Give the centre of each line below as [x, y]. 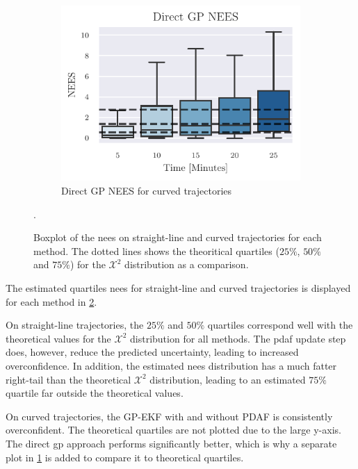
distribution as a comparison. [187, 264]
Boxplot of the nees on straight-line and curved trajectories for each [178, 237]
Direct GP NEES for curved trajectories [146, 191]
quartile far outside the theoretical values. [95, 393]
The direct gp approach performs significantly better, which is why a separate [171, 443]
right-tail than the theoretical [68, 379]
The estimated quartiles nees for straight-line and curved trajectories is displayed [178, 288]
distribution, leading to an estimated [228, 379]
